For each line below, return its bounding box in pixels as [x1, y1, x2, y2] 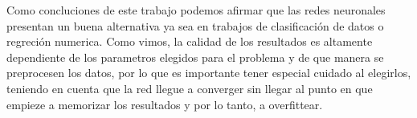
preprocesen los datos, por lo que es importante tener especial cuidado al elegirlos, [6, 64, 411, 81]
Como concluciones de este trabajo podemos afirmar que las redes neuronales [6, 2, 386, 18]
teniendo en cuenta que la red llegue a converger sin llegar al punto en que [6, 79, 373, 96]
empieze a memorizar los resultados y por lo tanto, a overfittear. [6, 96, 323, 112]
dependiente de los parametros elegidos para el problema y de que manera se [6, 48, 384, 65]
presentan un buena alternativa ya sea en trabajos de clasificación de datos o [6, 17, 384, 34]
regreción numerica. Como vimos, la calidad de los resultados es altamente [6, 33, 373, 50]
